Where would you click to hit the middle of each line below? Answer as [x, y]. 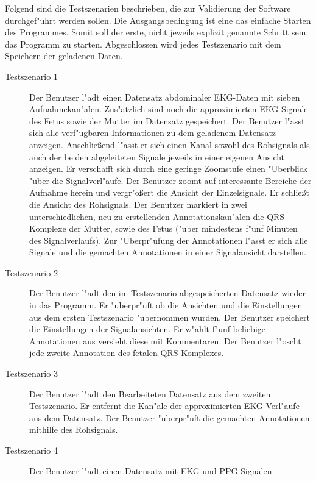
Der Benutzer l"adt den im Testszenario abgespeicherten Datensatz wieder [167, 293]
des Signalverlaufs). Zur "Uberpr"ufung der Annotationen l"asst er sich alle [169, 240]
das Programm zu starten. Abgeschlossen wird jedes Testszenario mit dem [143, 44]
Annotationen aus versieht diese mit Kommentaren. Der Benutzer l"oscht [165, 340]
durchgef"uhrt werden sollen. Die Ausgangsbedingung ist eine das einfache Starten [158, 20]
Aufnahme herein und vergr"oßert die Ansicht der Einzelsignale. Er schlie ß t [169, 192]
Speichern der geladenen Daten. [64, 56]
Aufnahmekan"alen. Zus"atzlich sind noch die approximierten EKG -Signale [169, 109]
